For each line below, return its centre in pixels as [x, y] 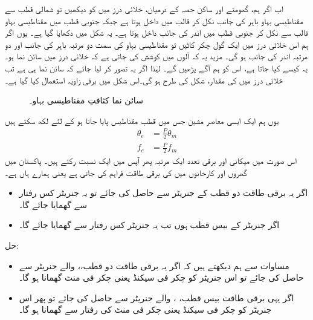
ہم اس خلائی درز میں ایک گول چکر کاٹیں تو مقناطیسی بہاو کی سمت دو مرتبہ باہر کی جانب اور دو [156, 44]
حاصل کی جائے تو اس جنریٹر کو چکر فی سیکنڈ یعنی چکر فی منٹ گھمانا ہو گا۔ [161, 277]
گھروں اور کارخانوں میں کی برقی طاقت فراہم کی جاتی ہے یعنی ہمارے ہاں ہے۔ [126, 172]
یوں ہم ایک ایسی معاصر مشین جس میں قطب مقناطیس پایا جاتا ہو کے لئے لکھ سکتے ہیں [142, 120]
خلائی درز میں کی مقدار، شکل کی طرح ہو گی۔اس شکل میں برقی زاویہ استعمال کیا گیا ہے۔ [144, 80]
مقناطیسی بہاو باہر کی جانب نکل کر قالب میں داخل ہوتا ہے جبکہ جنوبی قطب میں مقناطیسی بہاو [154, 20]
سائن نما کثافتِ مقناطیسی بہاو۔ [86, 100]
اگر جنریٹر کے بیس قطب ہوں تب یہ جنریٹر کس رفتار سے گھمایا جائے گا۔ [149, 225]
